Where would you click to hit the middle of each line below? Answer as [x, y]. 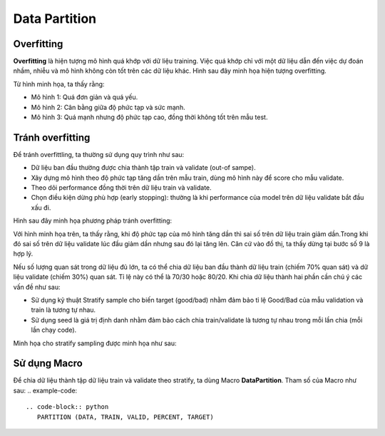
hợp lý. [23, 254]
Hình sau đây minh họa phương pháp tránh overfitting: [93, 220]
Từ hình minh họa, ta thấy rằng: [59, 84]
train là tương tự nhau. [63, 310]
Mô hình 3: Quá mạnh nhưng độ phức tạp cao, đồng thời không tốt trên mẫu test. [149, 117]
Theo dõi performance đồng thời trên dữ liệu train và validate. [121, 188]
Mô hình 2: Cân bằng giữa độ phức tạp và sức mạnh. [108, 107]
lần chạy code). [54, 330]
